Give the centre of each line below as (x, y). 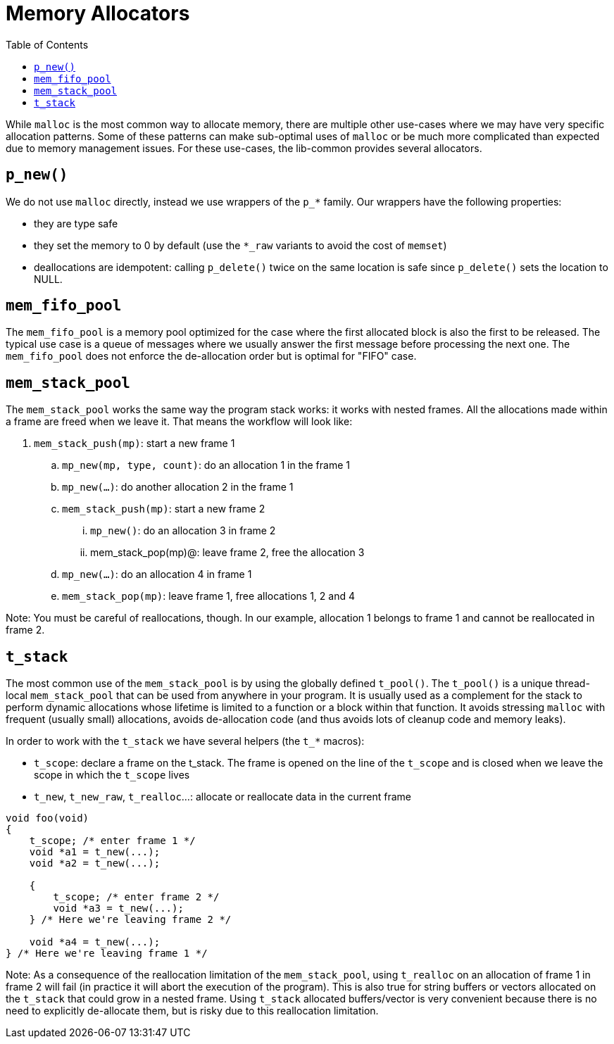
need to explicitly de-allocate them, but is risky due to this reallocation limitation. (192, 1011)
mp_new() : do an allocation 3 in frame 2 (183, 531)
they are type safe (76, 223)
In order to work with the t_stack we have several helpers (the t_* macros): (185, 741)
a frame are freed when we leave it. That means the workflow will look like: (179, 422)
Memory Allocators (98, 13)
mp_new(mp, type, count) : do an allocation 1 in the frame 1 (206, 465)
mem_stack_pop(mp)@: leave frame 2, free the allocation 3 (227, 553)
